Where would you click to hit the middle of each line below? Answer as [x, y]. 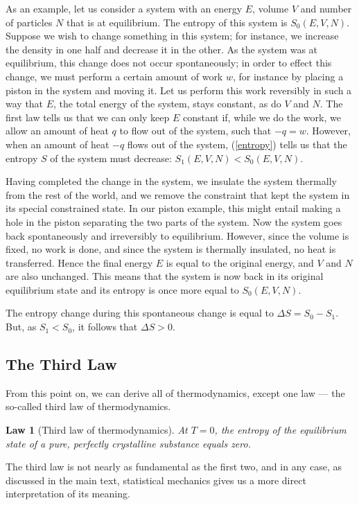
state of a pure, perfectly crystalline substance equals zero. [128, 443]
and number [326, 8]
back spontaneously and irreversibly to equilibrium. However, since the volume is [177, 235]
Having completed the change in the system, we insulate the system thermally [171, 181]
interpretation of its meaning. [68, 494]
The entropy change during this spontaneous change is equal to [140, 313]
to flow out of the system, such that [195, 131]
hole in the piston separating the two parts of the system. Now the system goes [174, 221]
